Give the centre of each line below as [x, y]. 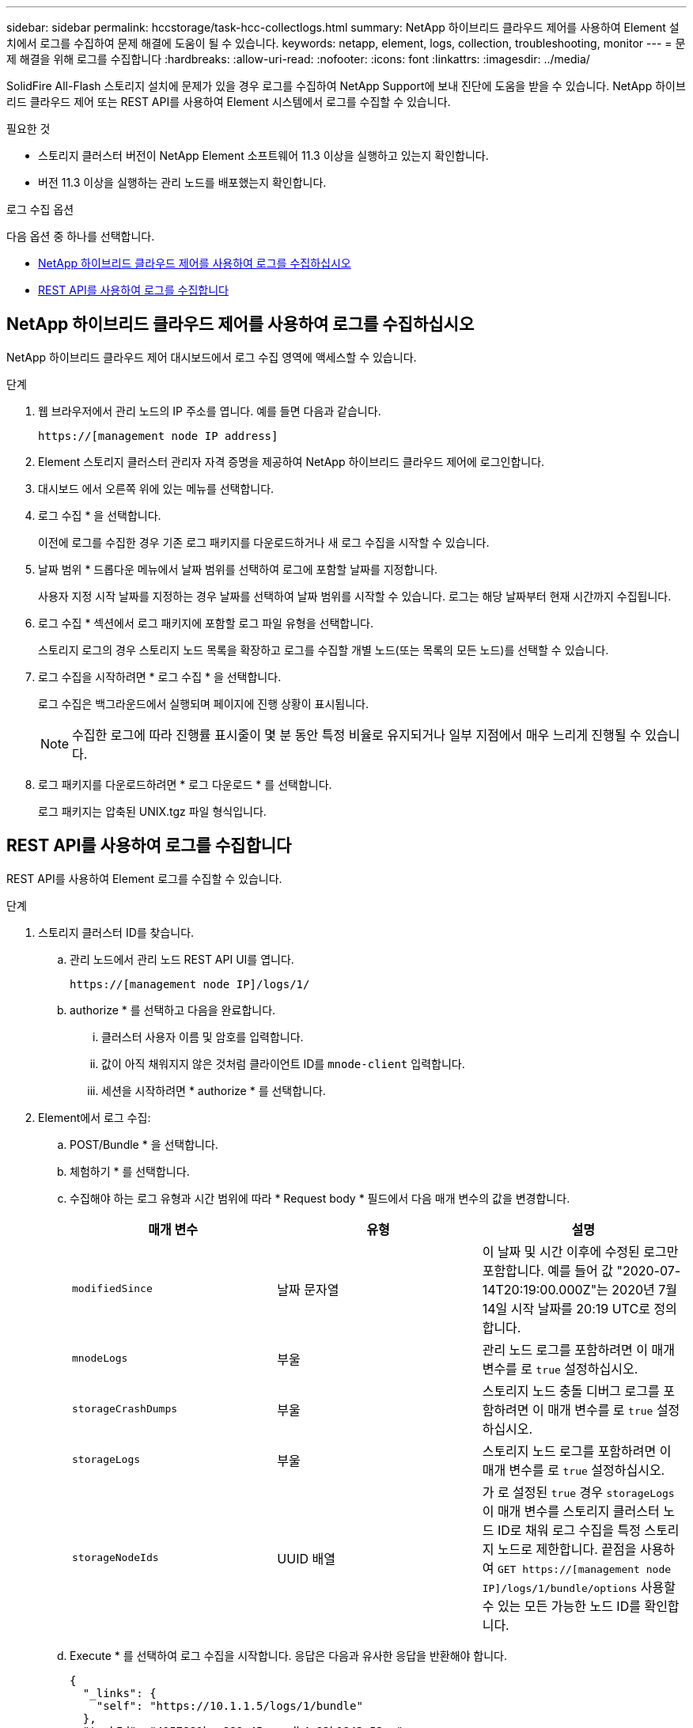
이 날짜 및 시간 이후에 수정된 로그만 [580, 1251]
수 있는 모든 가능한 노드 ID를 [561, 1606]
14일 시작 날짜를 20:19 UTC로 [566, 1308]
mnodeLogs [100, 1359]
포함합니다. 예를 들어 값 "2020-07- [581, 1270]
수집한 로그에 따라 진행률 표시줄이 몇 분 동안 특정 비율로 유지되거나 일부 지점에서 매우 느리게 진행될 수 [357, 735]
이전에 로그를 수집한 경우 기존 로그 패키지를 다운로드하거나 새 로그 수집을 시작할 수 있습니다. [264, 542]
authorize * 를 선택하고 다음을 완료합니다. [173, 1010]
